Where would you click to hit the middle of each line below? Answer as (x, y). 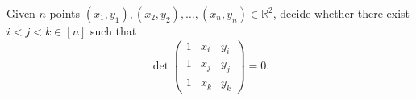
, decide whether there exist (341, 13)
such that (114, 31)
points (65, 13)
